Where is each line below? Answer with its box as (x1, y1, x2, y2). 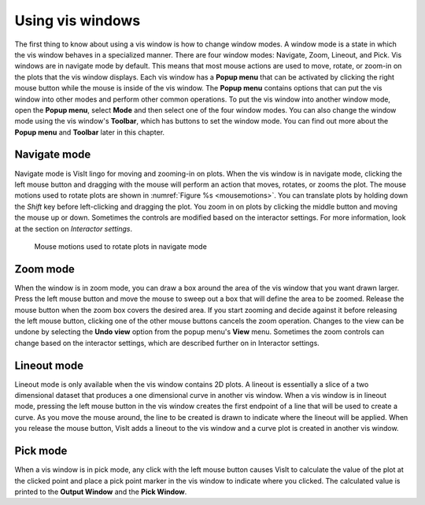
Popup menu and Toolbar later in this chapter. (14, 127, 165, 137)
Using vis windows (14, 12, 141, 29)
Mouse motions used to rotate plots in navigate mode (34, 241, 208, 251)
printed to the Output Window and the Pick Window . (14, 487, 187, 496)
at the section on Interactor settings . (14, 224, 133, 233)
